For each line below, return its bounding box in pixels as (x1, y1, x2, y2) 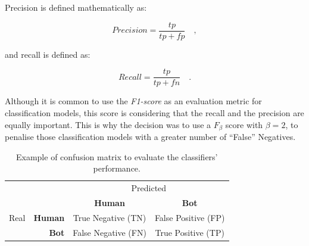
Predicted (131, 181, 167, 194)
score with (225, 118, 263, 130)
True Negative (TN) (73, 211, 146, 223)
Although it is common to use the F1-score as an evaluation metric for (5, 95, 262, 107)
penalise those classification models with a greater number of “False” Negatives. (5, 130, 296, 142)
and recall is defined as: (5, 48, 90, 60)
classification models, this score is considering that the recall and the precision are (5, 106, 304, 119)
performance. (93, 162, 141, 175)
